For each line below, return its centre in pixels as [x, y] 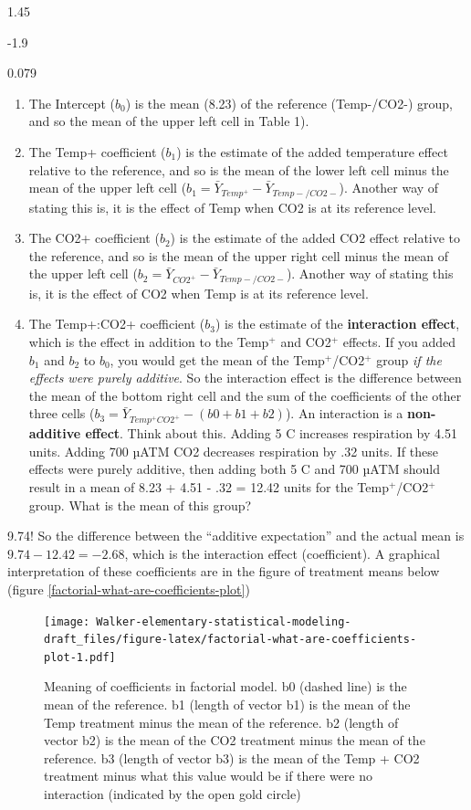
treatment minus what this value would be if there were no [208, 776]
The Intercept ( [72, 103]
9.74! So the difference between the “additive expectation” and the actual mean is [236, 536]
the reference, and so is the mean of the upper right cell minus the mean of [239, 255]
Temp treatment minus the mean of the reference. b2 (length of [221, 722]
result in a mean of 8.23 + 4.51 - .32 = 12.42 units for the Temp [209, 486]
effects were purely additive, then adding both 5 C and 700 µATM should [234, 469]
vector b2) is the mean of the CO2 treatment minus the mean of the [235, 740]
